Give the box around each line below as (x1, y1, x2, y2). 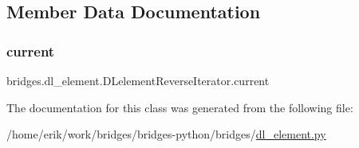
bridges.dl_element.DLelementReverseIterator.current (6, 72, 270, 88)
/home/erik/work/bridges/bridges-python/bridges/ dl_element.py (6, 126, 326, 142)
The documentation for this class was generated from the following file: (6, 99, 353, 115)
